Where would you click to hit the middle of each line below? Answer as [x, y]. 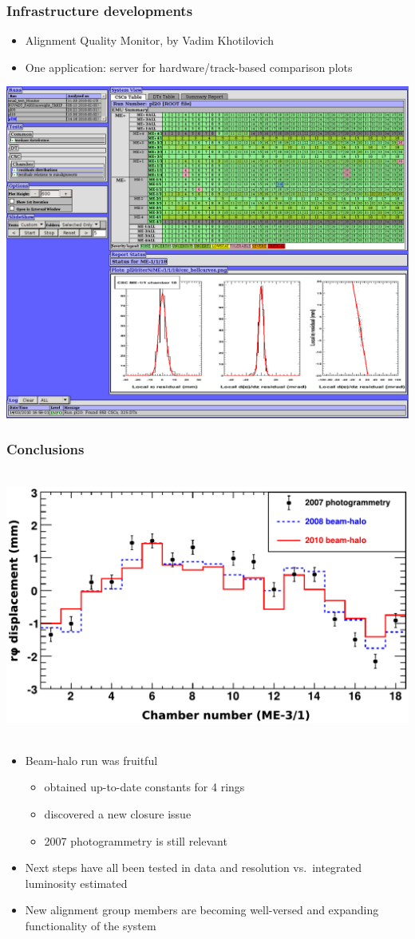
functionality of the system [91, 925]
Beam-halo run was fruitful [91, 760]
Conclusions [45, 449]
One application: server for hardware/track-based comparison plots [189, 67]
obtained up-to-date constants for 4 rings [144, 787]
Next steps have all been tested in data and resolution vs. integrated [194, 868]
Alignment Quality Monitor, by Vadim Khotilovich [150, 40]
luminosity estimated [76, 883]
